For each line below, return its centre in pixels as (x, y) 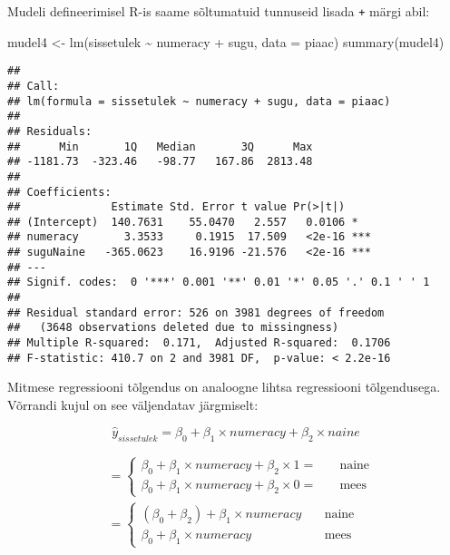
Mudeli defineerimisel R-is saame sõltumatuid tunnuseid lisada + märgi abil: (219, 11)
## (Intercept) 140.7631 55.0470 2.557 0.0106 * (183, 222)
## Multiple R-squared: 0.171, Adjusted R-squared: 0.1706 (199, 343)
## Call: (34, 86)
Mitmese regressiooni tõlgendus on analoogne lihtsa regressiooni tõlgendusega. (224, 387)
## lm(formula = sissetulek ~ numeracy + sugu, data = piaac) (199, 101)
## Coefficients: (59, 192)
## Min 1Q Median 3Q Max (160, 146)
